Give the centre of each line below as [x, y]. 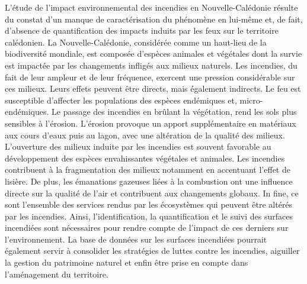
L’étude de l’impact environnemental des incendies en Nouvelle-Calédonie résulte [151, 7]
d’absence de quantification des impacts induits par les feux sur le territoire [142, 30]
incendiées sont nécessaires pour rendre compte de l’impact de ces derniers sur [147, 227]
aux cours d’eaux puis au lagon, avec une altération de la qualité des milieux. [145, 135]
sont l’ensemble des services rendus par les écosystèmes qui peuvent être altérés [149, 204]
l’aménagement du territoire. [57, 274]
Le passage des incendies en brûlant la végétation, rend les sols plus [174, 112]
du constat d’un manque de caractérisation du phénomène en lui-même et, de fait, [154, 19]
